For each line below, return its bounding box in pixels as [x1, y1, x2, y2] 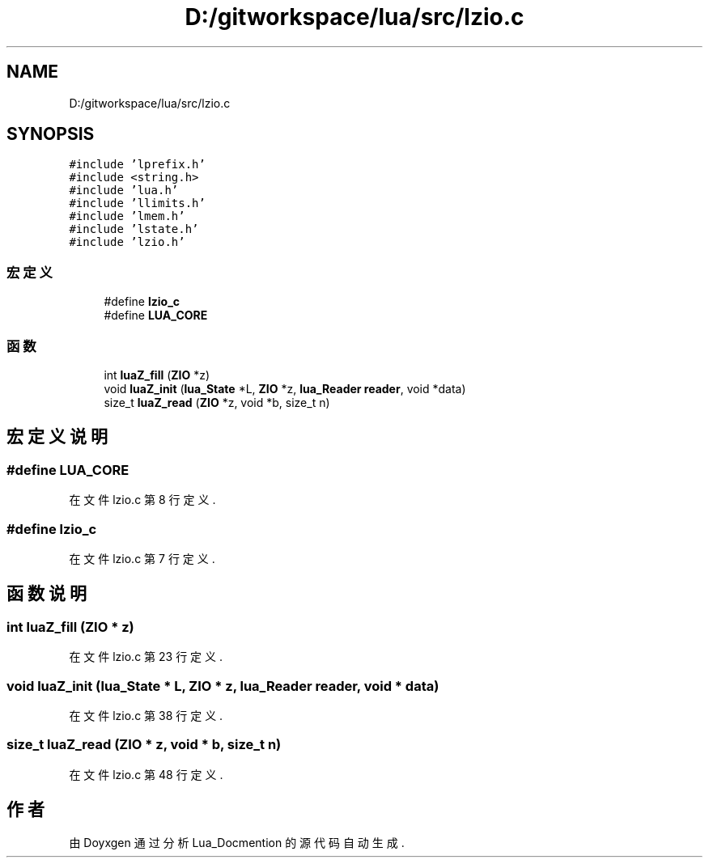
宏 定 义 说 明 [6, 426, 108, 447]
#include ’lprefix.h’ [69, 158, 206, 172]
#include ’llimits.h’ [69, 197, 206, 210]
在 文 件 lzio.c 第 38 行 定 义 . [69, 708, 223, 722]
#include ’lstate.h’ [69, 222, 199, 236]
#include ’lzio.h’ [69, 235, 185, 249]
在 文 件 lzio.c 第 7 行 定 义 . [69, 551, 215, 565]
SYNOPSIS [6, 124, 95, 145]
